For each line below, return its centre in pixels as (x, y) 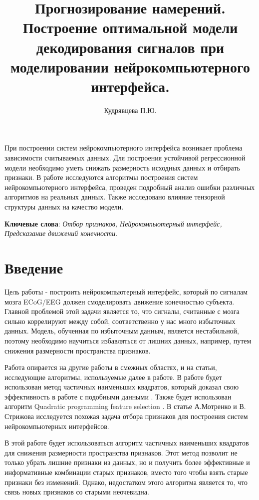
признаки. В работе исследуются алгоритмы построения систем (101, 177)
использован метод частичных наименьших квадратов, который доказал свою (122, 387)
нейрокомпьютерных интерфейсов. (57, 426)
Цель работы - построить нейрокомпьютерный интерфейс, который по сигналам (126, 291)
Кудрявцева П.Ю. (130, 110)
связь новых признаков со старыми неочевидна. (77, 492)
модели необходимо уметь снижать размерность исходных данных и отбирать (122, 167)
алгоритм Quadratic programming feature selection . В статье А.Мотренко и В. (125, 406)
